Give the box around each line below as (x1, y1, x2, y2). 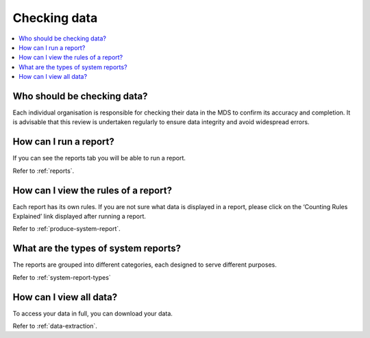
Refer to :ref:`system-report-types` (12, 273, 111, 281)
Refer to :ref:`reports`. (12, 167, 75, 175)
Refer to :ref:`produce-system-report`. (12, 225, 121, 233)
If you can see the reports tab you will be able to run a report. (12, 154, 186, 162)
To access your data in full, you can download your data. (12, 309, 173, 317)
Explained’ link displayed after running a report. (12, 213, 147, 220)
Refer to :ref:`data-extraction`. (12, 322, 97, 330)
